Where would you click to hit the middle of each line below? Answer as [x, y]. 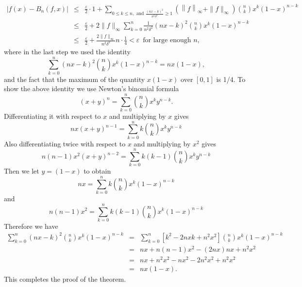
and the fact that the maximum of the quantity [75, 79]
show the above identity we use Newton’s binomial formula [92, 88]
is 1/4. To [231, 79]
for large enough [167, 40]
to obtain [97, 171]
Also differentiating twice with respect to [65, 143]
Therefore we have [31, 226]
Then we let [22, 171]
